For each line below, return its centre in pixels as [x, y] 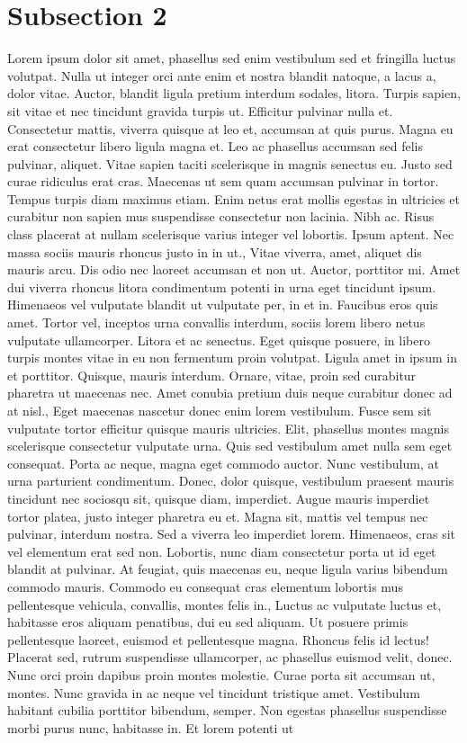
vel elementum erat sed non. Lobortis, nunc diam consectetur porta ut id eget [222, 551]
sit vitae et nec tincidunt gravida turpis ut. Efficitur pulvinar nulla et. [200, 110]
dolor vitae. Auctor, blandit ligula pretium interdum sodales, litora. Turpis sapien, [234, 93]
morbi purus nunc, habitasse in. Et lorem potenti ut [151, 727]
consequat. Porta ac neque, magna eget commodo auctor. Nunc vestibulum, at [223, 463]
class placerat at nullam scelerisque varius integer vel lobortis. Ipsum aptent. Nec [231, 234]
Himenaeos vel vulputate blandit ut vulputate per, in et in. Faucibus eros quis [223, 304]
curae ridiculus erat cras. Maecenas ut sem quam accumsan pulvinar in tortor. [223, 181]
